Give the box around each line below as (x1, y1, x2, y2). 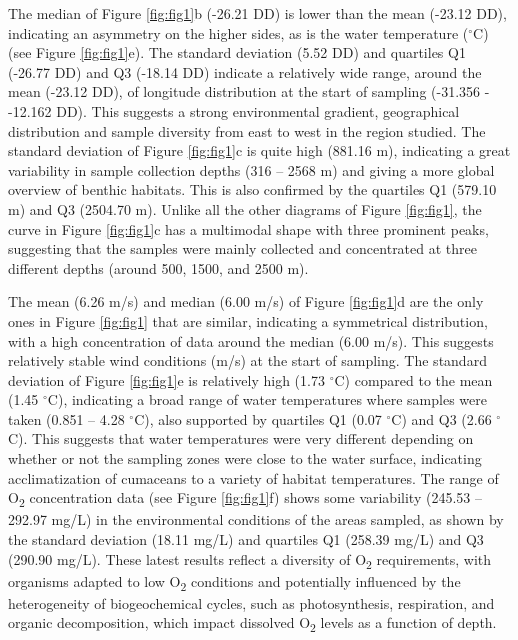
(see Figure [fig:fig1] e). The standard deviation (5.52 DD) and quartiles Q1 (8, 42, 466, 63)
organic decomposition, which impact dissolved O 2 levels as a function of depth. (8, 612, 497, 636)
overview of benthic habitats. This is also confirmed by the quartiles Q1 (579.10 (8, 179, 497, 200)
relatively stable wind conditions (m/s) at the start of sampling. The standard (8, 350, 487, 371)
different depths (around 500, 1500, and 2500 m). (8, 257, 309, 278)
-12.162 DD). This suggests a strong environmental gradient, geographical (8, 100, 460, 121)
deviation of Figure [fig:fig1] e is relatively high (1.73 (8, 369, 325, 390)
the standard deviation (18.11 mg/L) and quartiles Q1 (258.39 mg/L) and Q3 (8, 528, 484, 549)
